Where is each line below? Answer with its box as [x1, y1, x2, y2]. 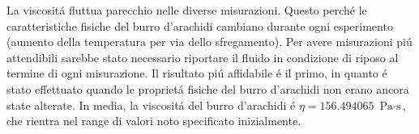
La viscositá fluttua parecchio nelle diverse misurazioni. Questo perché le [6, 2, 367, 18]
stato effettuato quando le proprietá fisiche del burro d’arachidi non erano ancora [6, 80, 409, 97]
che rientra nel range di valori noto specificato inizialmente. [6, 112, 301, 129]
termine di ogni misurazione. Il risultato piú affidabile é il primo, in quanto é [6, 65, 387, 82]
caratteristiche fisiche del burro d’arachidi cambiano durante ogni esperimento [6, 17, 393, 34]
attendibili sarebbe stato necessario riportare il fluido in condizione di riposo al [6, 48, 399, 65]
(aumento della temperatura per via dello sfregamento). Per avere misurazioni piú [6, 33, 413, 50]
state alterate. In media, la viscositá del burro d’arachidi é [6, 96, 296, 113]
